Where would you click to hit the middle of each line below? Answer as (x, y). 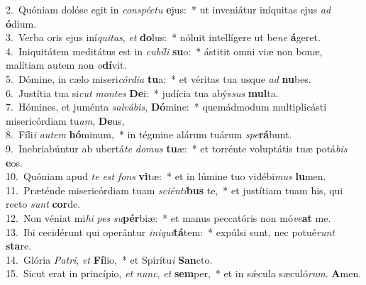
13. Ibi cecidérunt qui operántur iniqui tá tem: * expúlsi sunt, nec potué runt (170, 231)
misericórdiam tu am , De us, (65, 120)
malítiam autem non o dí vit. (66, 65)
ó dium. (21, 23)
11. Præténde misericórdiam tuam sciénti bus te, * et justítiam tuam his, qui (174, 190)
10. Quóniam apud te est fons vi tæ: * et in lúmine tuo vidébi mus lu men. (166, 176)
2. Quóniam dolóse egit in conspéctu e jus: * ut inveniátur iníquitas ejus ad (168, 9)
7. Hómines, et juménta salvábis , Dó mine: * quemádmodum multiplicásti (166, 107)
